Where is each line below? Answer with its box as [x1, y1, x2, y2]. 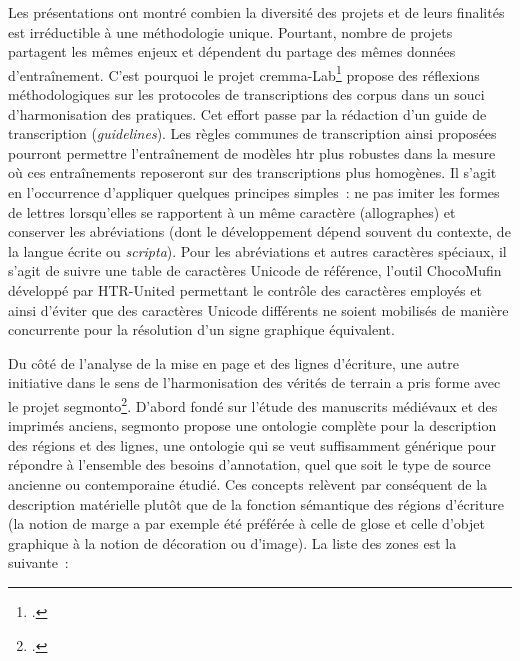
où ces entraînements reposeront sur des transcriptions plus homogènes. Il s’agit [8, 162, 497, 183]
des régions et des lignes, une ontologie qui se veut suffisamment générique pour [8, 434, 496, 455]
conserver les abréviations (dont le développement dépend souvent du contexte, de [8, 221, 511, 242]
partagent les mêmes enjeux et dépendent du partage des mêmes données [8, 41, 456, 62]
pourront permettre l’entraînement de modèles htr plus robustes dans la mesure [8, 142, 496, 163]
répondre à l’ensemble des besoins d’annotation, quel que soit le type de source [8, 454, 491, 475]
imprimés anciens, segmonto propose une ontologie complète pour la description [8, 415, 497, 436]
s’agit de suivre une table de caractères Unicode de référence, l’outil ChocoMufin [8, 260, 502, 281]
